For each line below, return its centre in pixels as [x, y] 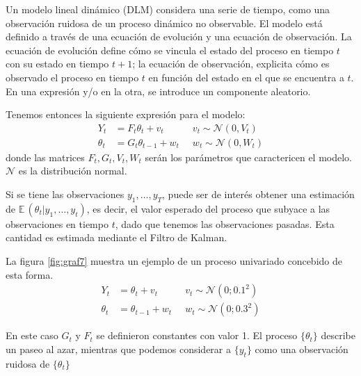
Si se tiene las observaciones [65, 194]
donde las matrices [45, 157]
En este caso [32, 335]
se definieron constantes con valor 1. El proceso [197, 335]
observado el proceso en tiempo [72, 77]
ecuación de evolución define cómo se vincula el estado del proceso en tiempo [170, 50]
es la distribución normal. [73, 171]
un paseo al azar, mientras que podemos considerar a [119, 349]
